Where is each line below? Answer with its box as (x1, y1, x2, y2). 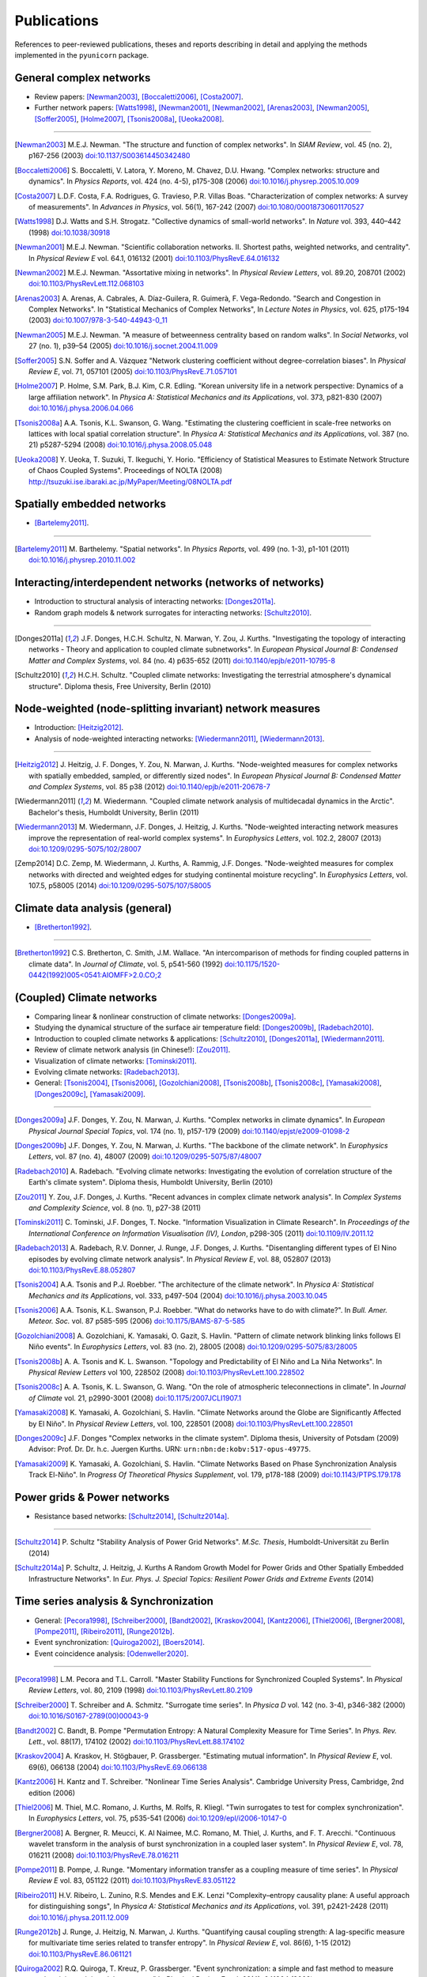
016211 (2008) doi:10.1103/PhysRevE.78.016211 (28, 1850, 179, 1860)
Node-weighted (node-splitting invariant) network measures (14, 702, 320, 716)
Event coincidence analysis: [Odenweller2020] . (34, 1649, 189, 1658)
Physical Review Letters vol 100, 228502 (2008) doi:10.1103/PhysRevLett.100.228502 (28, 1368, 304, 1378)
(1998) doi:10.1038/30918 (28, 228, 111, 237)
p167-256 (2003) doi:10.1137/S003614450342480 (28, 151, 191, 161)
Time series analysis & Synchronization (14, 1594, 213, 1608)
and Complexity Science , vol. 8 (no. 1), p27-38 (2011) (28, 1203, 202, 1212)
